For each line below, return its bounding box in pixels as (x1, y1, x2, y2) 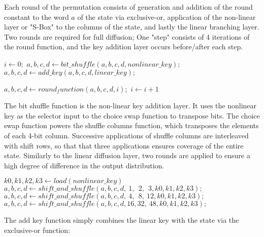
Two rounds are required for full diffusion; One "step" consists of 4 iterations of (4, 31, 250, 42)
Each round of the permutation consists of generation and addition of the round (4, 2, 253, 12)
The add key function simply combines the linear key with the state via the (4, 215, 239, 225)
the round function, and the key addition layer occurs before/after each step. (4, 41, 243, 52)
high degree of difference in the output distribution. (4, 160, 164, 170)
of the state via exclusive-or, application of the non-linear (77, 11, 256, 22)
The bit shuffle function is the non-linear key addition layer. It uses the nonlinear (4, 100, 257, 111)
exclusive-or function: (4, 224, 71, 235)
